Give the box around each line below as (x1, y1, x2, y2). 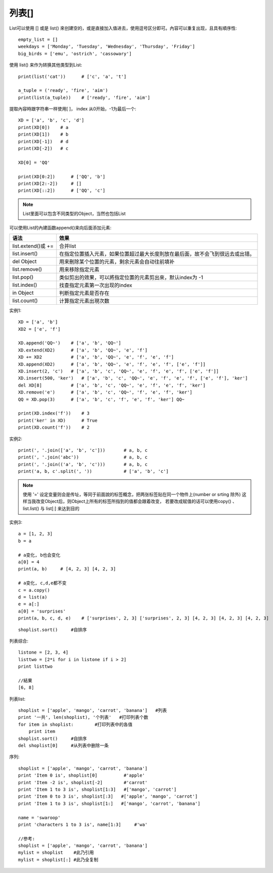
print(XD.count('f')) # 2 (18, 425, 90, 430)
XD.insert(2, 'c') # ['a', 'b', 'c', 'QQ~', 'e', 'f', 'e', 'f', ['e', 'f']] (18, 368, 219, 374)
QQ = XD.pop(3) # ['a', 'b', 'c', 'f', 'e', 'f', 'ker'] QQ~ (18, 397, 185, 402)
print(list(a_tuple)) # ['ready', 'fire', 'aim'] (18, 94, 150, 100)
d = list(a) (18, 594, 48, 600)
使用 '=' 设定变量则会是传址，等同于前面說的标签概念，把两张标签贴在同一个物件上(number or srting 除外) (23, 491, 241, 497)
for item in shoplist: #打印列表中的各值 (18, 721, 133, 727)
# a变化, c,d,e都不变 (18, 580, 67, 586)
